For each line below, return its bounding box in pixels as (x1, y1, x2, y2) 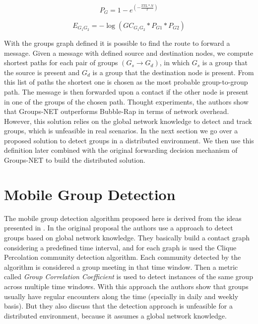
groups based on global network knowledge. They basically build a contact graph (4, 232, 250, 242)
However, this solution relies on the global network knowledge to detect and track (4, 115, 252, 126)
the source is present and (4, 67, 80, 77)
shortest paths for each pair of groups (4, 57, 118, 68)
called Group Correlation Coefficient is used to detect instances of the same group (4, 271, 253, 282)
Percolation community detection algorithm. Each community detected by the (4, 252, 241, 262)
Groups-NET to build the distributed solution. (4, 155, 145, 165)
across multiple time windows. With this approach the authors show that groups (4, 281, 249, 291)
